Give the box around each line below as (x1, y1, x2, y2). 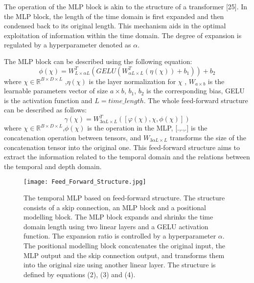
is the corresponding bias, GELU (146, 86, 245, 96)
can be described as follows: (4, 105, 87, 115)
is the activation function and (4, 95, 92, 105)
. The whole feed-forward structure (143, 95, 248, 105)
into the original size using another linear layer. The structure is (23, 260, 216, 270)
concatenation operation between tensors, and (4, 132, 141, 143)
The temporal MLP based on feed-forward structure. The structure (23, 193, 225, 203)
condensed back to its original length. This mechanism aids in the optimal (4, 21, 226, 31)
